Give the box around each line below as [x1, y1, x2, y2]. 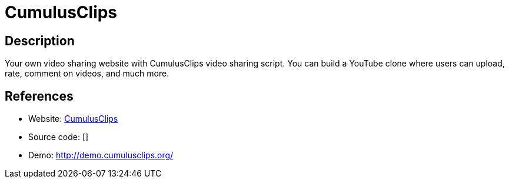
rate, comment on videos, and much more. [5, 68, 169, 79]
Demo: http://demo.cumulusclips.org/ [28, 150, 174, 161]
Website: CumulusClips [28, 114, 118, 124]
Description [5, 33, 75, 48]
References [5, 88, 74, 104]
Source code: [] [28, 132, 89, 142]
